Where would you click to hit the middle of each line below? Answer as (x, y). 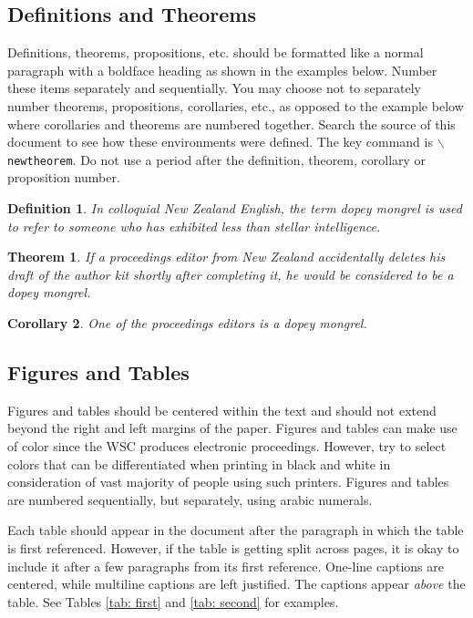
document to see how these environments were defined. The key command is (220, 142)
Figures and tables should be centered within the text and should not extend (222, 410)
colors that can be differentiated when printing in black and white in (199, 463)
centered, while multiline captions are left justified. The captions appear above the (236, 584)
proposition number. (64, 177)
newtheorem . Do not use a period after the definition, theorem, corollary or (217, 159)
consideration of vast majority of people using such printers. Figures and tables (228, 482)
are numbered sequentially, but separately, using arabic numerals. (190, 499)
